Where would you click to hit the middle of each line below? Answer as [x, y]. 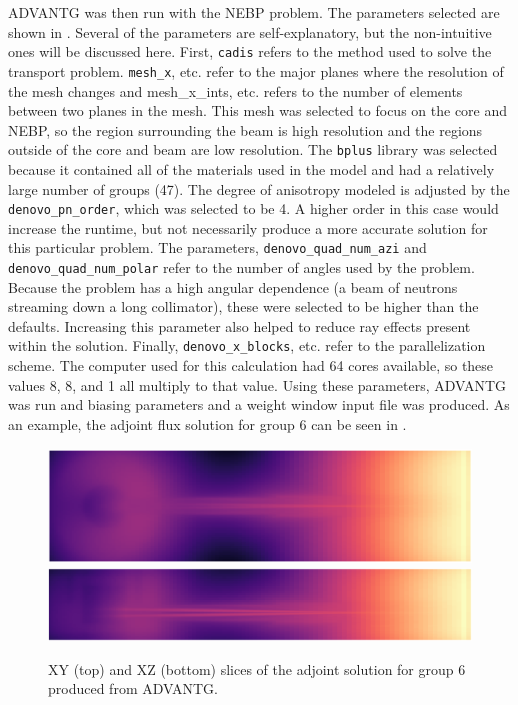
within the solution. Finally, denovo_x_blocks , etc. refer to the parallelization [247, 345]
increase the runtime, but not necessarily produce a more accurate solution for [248, 227]
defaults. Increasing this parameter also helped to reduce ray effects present [239, 325]
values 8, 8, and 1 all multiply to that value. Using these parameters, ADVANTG [257, 384]
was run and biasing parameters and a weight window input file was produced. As [259, 404]
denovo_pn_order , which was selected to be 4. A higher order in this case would [253, 208]
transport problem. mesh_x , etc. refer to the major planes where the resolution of [256, 70]
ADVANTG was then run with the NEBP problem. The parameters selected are [254, 12]
